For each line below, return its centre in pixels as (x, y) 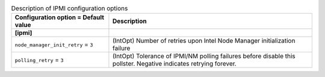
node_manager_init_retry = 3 (54, 45)
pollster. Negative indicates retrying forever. (175, 64)
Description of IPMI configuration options (70, 8)
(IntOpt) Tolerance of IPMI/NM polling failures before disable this (204, 56)
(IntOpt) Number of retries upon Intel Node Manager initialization (204, 41)
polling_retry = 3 (39, 60)
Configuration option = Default (60, 17)
